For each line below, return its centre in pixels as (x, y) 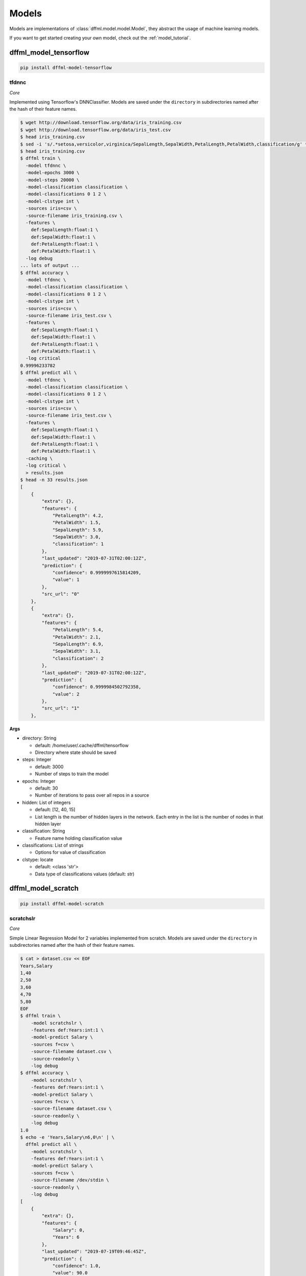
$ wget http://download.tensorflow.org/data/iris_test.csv (95, 130)
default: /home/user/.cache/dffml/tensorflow (82, 745)
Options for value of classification (70, 852)
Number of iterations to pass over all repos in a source (92, 795)
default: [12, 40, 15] (55, 809)
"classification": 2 (78, 658)
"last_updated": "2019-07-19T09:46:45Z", (94, 1252)
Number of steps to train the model (72, 774)
